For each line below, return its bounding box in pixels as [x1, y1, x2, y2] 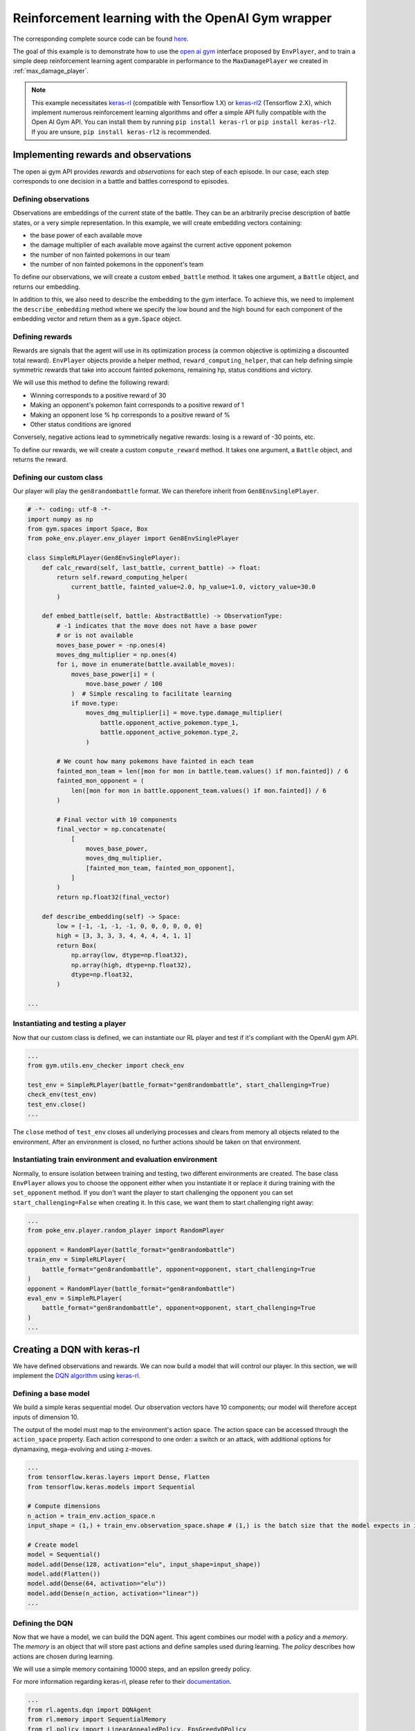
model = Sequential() [27, 1551, 101, 1559]
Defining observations [12, 194, 90, 204]
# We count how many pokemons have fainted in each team [56, 757, 254, 765]
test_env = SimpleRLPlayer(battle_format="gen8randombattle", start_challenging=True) [27, 1081, 331, 1088]
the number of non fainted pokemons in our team [30, 250, 170, 259]
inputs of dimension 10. [12, 1412, 80, 1421]
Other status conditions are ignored [30, 420, 131, 429]
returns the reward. [12, 456, 68, 464]
